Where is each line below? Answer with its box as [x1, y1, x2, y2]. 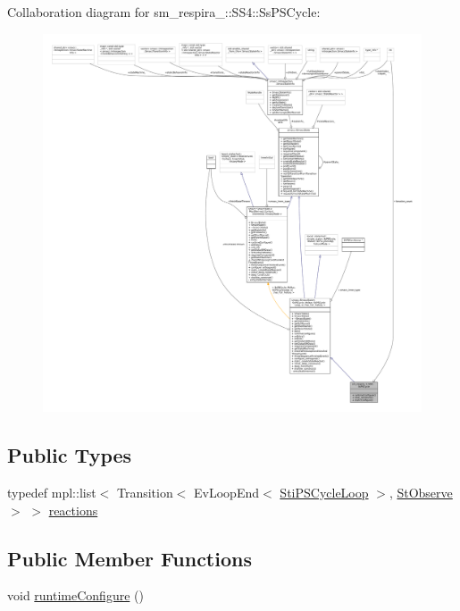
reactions [48, 500, 98, 519]
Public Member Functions [7, 544, 252, 572]
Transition [116, 482, 173, 501]
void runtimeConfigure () [7, 586, 144, 605]
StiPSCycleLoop [280, 482, 369, 501]
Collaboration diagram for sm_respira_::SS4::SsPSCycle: [7, 3, 321, 21]
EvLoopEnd [194, 482, 260, 501]
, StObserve [389, 482, 453, 501]
